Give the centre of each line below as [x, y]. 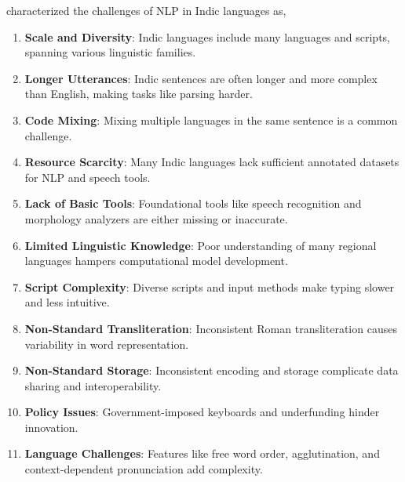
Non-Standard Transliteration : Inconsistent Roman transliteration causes [211, 328]
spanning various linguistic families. [110, 52]
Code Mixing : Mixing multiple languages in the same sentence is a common [211, 120]
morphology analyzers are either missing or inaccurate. [156, 218]
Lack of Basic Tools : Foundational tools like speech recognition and [193, 203]
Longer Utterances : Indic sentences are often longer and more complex [201, 78]
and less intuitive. [67, 302]
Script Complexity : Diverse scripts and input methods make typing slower [210, 286]
